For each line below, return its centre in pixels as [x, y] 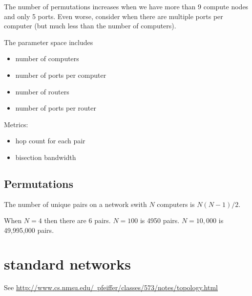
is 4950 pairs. [160, 220]
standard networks [67, 263]
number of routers [42, 91]
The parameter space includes [49, 42]
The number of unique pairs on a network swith [75, 204]
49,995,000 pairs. [29, 230]
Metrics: [16, 124]
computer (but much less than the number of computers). [90, 26]
